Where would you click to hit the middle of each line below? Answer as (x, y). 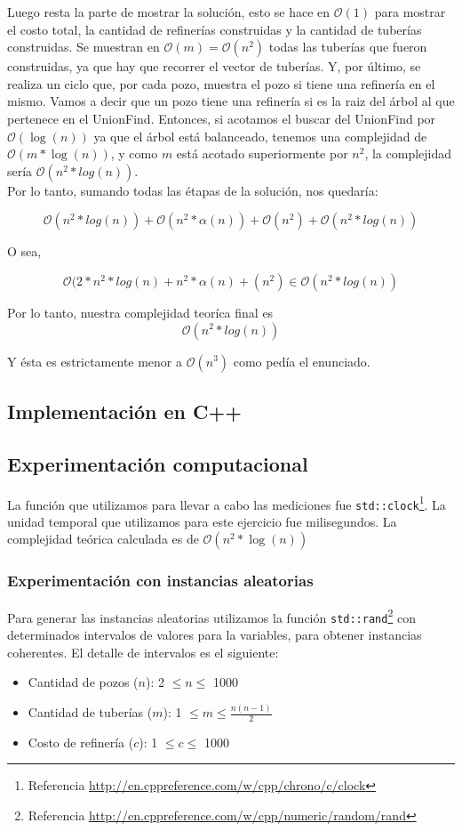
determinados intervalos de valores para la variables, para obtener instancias (215, 634)
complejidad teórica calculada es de (103, 539)
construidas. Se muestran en (84, 47)
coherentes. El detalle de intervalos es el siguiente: (143, 652)
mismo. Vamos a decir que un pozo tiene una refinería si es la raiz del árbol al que (231, 101)
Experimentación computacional (158, 463)
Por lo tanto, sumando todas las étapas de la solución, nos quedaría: (193, 190)
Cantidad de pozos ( (83, 682)
